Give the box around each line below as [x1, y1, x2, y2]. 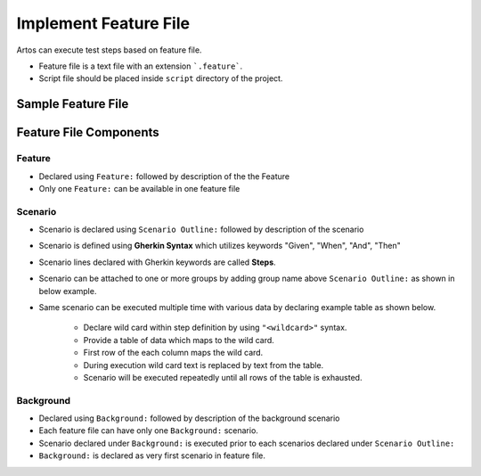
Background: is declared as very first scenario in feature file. [38, 450, 266, 461]
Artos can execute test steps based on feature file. [16, 45, 202, 55]
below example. [38, 285, 97, 296]
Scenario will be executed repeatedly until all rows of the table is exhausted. [83, 372, 363, 382]
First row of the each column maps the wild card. [83, 348, 264, 358]
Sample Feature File [16, 96, 129, 111]
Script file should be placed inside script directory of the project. [38, 73, 283, 84]
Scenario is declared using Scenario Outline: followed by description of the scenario [38, 224, 364, 235]
